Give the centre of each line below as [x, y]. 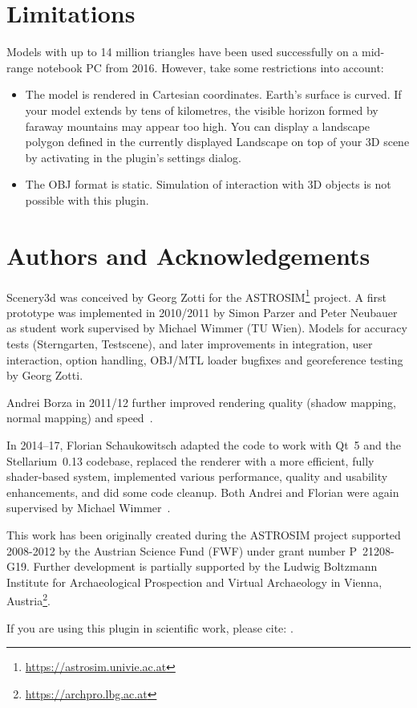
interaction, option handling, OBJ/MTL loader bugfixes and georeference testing [205, 359]
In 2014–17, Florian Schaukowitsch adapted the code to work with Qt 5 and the [204, 445]
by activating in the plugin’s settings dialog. [133, 157]
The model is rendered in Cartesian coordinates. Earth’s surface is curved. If [213, 94]
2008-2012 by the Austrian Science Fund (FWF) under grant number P [182, 550]
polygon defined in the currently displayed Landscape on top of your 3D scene [217, 142]
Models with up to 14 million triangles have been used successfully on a [182, 52]
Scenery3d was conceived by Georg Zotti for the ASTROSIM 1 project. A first [196, 295]
